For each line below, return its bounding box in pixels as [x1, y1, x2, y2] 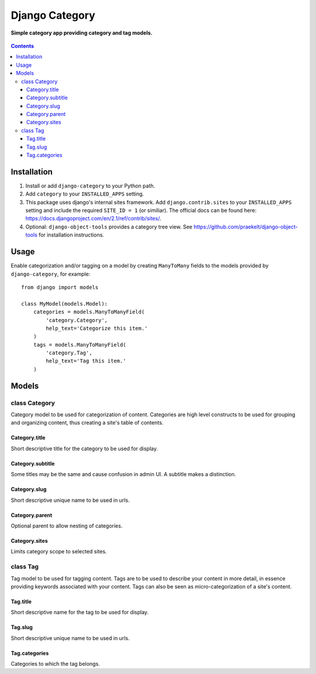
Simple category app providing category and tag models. [11, 29, 153, 36]
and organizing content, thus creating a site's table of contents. [11, 419, 164, 426]
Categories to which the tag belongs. [11, 661, 100, 668]
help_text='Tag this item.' [46, 358, 126, 364]
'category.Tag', [46, 350, 92, 357]
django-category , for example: [11, 270, 91, 278]
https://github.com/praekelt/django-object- [193, 223, 298, 230]
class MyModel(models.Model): [21, 300, 108, 307]
